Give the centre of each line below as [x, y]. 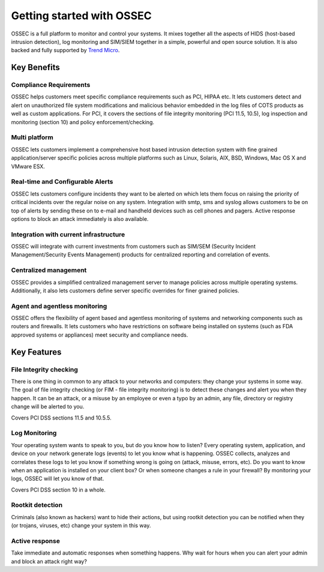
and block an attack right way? [49, 561]
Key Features [36, 352]
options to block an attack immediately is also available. [80, 218]
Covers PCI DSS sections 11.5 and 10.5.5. [61, 418]
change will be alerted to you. [48, 407]
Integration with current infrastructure [68, 234]
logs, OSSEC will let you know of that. [58, 479]
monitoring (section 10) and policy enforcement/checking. [82, 122]
